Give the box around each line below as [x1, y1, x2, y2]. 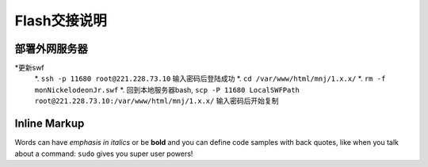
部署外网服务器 [14, 42, 88, 55]
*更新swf [14, 63, 45, 73]
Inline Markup [14, 117, 85, 131]
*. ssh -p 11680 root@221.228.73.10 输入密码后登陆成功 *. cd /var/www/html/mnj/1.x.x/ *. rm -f [34, 74, 386, 83]
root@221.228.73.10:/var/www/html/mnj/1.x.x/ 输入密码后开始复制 [34, 96, 279, 106]
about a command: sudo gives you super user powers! [14, 149, 193, 158]
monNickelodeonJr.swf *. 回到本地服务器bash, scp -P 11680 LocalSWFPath [34, 85, 300, 94]
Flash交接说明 [14, 12, 107, 29]
